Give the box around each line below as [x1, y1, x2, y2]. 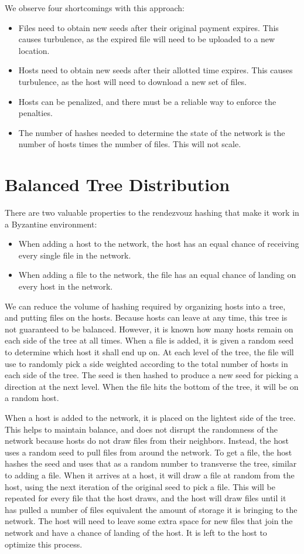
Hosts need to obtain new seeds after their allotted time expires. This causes [18, 64, 293, 76]
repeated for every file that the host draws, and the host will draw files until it [5, 492, 286, 504]
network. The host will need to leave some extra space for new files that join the [5, 515, 293, 527]
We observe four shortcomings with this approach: [5, 2, 185, 13]
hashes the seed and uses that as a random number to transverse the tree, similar [5, 457, 297, 470]
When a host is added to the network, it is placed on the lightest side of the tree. [5, 411, 296, 423]
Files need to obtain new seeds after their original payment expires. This [18, 21, 279, 33]
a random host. [5, 392, 59, 404]
